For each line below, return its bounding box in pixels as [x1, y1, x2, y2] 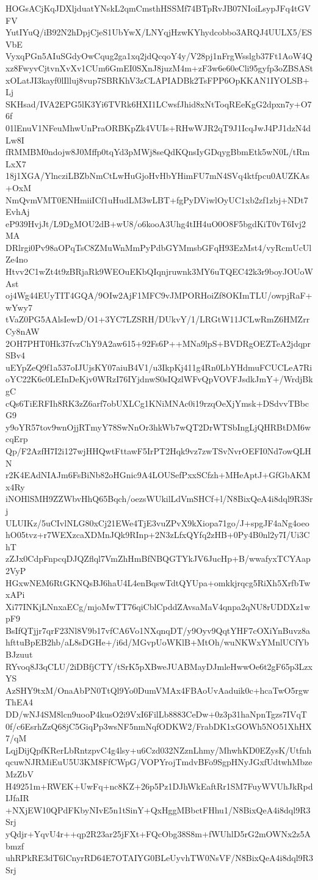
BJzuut [5, 648, 33, 661]
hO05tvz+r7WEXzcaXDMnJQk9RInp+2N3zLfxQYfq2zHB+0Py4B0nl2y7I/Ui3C [5, 528, 310, 541]
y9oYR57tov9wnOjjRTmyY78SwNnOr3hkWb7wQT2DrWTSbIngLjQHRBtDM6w [5, 420, 311, 433]
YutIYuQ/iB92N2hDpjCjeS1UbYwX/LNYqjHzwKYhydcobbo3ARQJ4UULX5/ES [5, 26, 312, 38]
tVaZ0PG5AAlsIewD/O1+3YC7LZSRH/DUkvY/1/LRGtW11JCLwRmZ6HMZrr [5, 313, 310, 325]
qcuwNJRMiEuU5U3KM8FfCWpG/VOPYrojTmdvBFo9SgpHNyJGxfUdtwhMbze [5, 755, 313, 768]
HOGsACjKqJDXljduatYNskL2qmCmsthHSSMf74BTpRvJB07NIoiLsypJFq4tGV [5, 2, 311, 14]
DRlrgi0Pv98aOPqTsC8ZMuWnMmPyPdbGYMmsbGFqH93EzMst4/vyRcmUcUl [5, 241, 312, 253]
